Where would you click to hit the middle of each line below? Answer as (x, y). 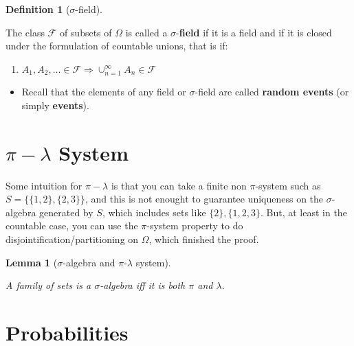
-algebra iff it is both (143, 285)
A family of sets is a (48, 285)
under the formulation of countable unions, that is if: (117, 46)
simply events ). (55, 105)
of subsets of (86, 32)
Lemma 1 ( (32, 262)
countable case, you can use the (72, 226)
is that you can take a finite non (179, 185)
